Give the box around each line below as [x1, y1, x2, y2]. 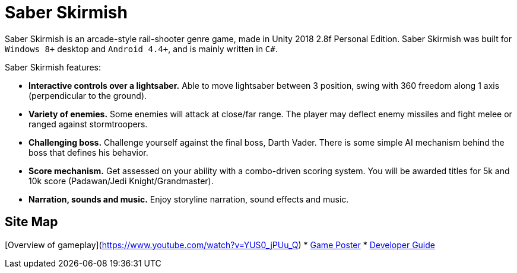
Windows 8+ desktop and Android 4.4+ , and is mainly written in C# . [5, 43, 278, 54]
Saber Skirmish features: [5, 62, 102, 72]
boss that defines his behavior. [28, 147, 148, 158]
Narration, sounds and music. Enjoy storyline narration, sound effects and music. [28, 194, 349, 204]
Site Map [5, 214, 58, 230]
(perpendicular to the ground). [28, 90, 147, 101]
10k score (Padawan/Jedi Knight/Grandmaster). [28, 175, 214, 186]
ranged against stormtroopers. [28, 118, 148, 129]
